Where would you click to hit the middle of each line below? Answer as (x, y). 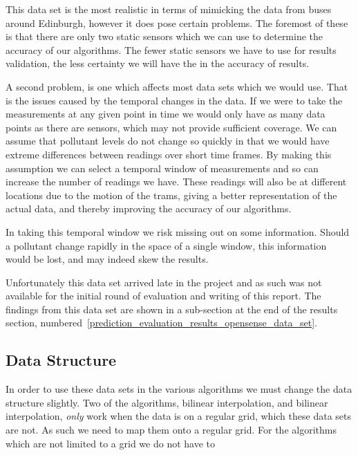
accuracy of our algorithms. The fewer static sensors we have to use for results (171, 49)
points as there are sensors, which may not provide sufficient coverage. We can (171, 127)
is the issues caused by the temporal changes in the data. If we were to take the (174, 100)
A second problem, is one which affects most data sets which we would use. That (177, 86)
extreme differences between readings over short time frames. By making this (169, 154)
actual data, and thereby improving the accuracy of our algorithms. (149, 208)
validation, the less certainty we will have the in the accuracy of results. (158, 63)
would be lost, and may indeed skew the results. (107, 259)
